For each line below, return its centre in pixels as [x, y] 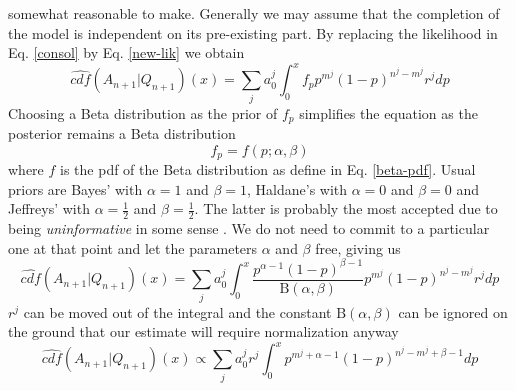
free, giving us [358, 247]
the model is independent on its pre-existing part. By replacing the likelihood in [253, 32]
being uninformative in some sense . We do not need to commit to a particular [249, 228]
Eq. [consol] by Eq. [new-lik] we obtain [126, 52]
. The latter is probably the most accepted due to [346, 208]
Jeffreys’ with [49, 208]
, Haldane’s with [297, 188]
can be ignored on [453, 311]
